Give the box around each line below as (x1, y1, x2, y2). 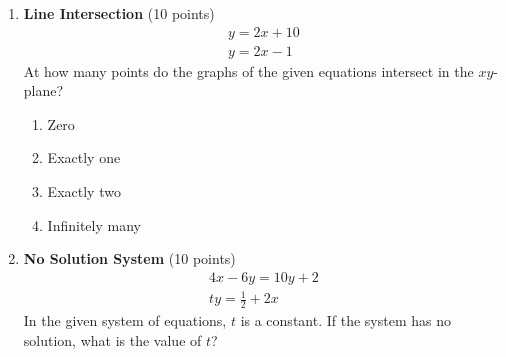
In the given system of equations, (23, 310, 227, 331)
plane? (23, 80, 64, 101)
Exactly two (47, 181, 121, 202)
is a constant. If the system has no (240, 310, 451, 331)
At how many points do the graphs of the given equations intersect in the (23, 60, 474, 81)
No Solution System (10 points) (23, 248, 236, 269)
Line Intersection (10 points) (23, 3, 215, 23)
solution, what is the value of (23, 329, 202, 350)
